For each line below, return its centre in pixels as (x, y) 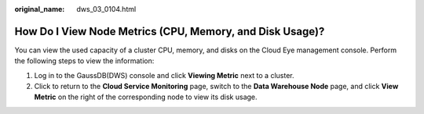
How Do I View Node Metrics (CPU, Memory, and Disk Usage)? (170, 31)
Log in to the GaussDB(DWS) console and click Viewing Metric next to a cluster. (164, 75)
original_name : (40, 9)
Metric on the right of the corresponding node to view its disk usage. (146, 97)
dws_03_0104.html (106, 9)
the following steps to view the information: (84, 61)
